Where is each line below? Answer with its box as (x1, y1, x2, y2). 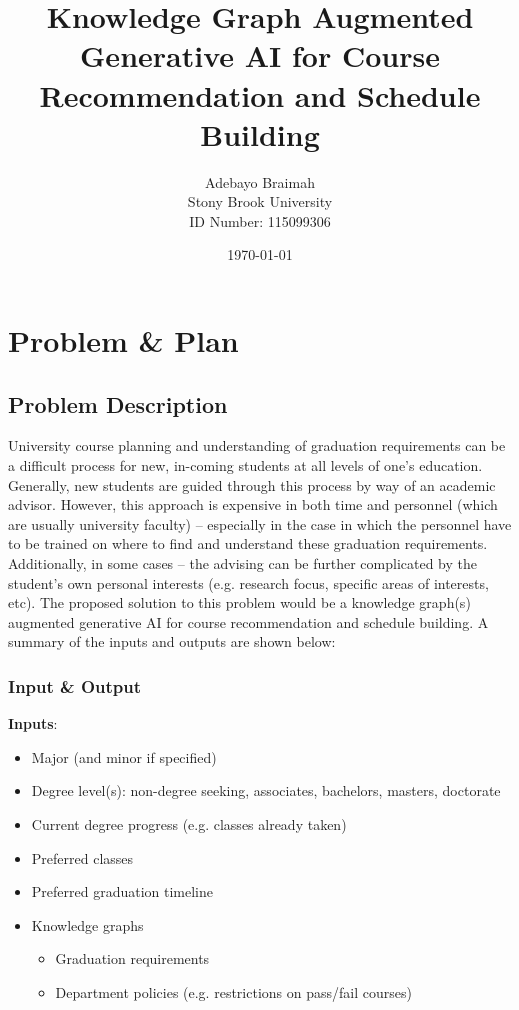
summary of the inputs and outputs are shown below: (8, 631, 336, 652)
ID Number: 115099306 (189, 210, 331, 231)
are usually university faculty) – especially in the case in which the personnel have (8, 513, 512, 534)
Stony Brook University (187, 191, 333, 212)
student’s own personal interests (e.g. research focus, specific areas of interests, (8, 572, 489, 593)
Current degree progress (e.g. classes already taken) (31, 813, 347, 834)
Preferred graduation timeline (31, 881, 214, 902)
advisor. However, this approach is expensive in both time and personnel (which (8, 494, 498, 515)
